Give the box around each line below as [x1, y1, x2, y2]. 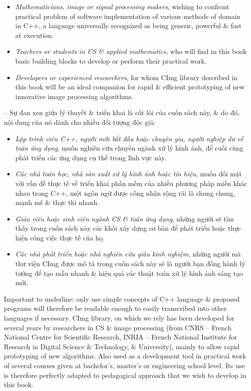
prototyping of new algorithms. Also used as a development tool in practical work [4, 351, 246, 361]
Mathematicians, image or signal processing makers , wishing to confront [15, 1, 230, 11]
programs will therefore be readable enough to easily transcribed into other [4, 303, 227, 313]
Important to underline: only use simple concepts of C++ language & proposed [4, 293, 240, 304]
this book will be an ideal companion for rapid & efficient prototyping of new [15, 82, 245, 92]
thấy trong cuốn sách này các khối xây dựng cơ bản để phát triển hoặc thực [15, 223, 241, 233]
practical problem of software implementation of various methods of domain [15, 11, 241, 21]
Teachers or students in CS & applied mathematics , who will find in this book [15, 46, 247, 56]
